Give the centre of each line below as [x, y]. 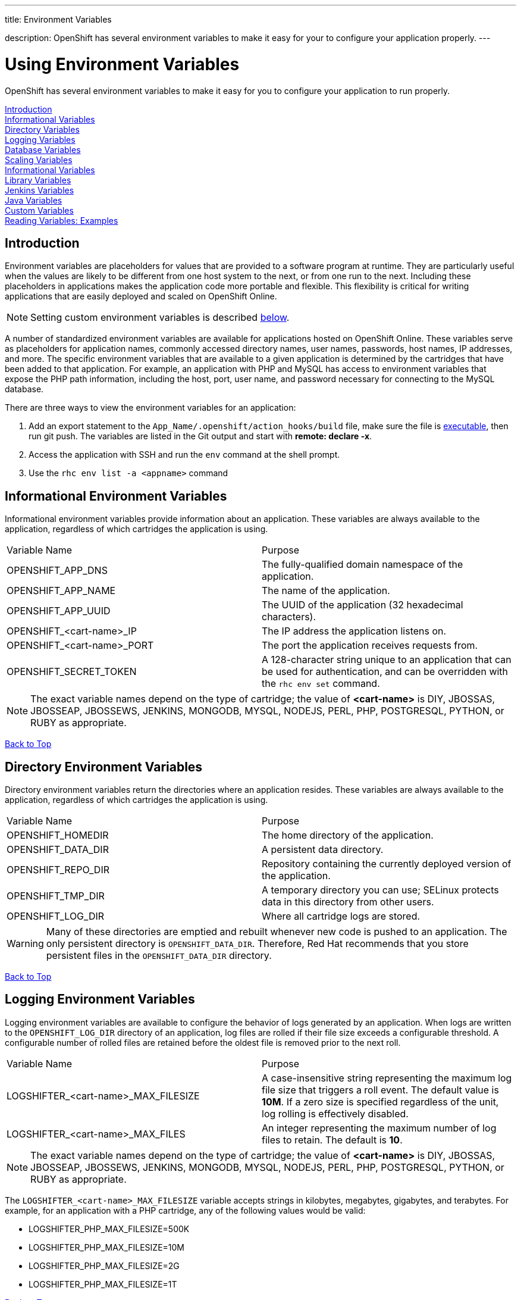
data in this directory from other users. [348, 902]
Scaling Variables [39, 160]
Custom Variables [39, 210]
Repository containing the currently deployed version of [387, 864]
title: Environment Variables [58, 19]
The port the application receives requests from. [370, 646]
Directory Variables [42, 129]
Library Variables [38, 180]
